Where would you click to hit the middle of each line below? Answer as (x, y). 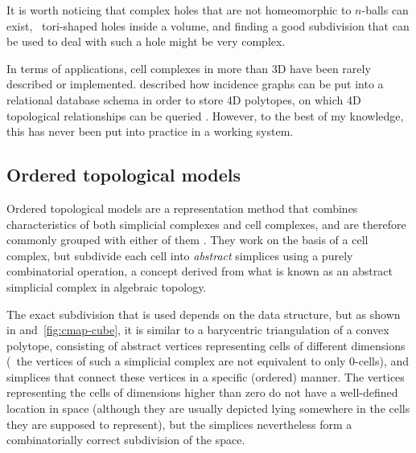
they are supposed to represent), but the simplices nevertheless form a (179, 424)
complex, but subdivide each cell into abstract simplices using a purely (180, 255)
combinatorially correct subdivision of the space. (126, 440)
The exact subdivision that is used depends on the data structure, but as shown (204, 314)
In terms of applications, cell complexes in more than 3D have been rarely (189, 68)
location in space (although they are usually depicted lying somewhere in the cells (208, 408)
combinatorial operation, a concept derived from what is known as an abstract (200, 271)
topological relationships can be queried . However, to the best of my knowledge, (205, 115)
